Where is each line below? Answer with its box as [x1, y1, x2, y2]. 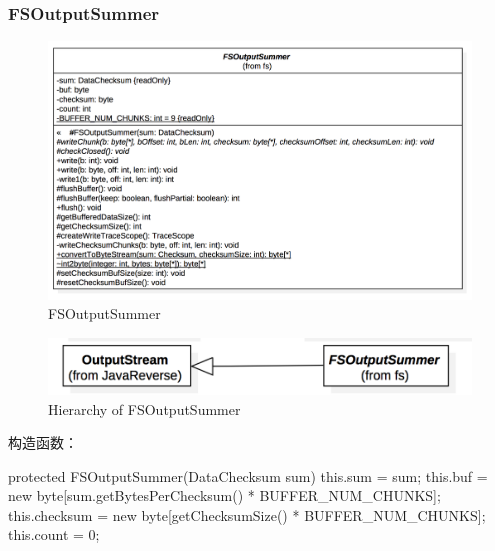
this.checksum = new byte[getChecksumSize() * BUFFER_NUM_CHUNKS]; [8, 504, 486, 525]
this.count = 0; [8, 524, 100, 545]
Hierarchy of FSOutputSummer [48, 398, 241, 419]
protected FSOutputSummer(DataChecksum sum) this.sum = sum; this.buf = [8, 465, 488, 486]
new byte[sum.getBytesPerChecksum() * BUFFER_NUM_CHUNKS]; [8, 485, 441, 506]
